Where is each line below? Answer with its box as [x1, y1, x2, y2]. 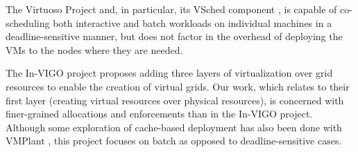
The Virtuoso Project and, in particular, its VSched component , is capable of [6, 2, 337, 16]
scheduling [6, 15, 50, 30]
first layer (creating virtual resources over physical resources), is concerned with [6, 93, 344, 107]
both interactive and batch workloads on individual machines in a [53, 15, 332, 30]
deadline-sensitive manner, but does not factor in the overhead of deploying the [6, 29, 343, 44]
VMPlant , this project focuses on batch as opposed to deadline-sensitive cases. [6, 133, 342, 148]
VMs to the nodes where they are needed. [6, 42, 183, 57]
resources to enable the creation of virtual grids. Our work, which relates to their [6, 79, 350, 93]
